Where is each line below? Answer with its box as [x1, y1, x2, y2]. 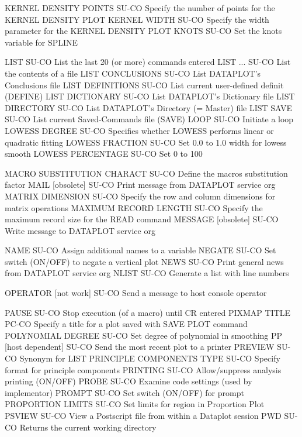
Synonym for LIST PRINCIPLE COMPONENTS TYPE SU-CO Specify [19, 352, 280, 364]
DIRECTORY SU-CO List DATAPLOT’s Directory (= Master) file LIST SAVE [5, 101, 293, 113]
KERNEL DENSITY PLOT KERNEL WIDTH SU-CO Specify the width [5, 13, 269, 25]
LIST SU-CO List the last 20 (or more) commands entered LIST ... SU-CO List [5, 56, 291, 68]
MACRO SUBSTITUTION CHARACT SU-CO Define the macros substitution [5, 167, 288, 179]
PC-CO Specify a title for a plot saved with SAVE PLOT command [5, 318, 248, 330]
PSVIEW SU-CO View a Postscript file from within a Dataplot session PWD [5, 410, 282, 421]
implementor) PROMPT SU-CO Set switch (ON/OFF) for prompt [5, 386, 244, 398]
